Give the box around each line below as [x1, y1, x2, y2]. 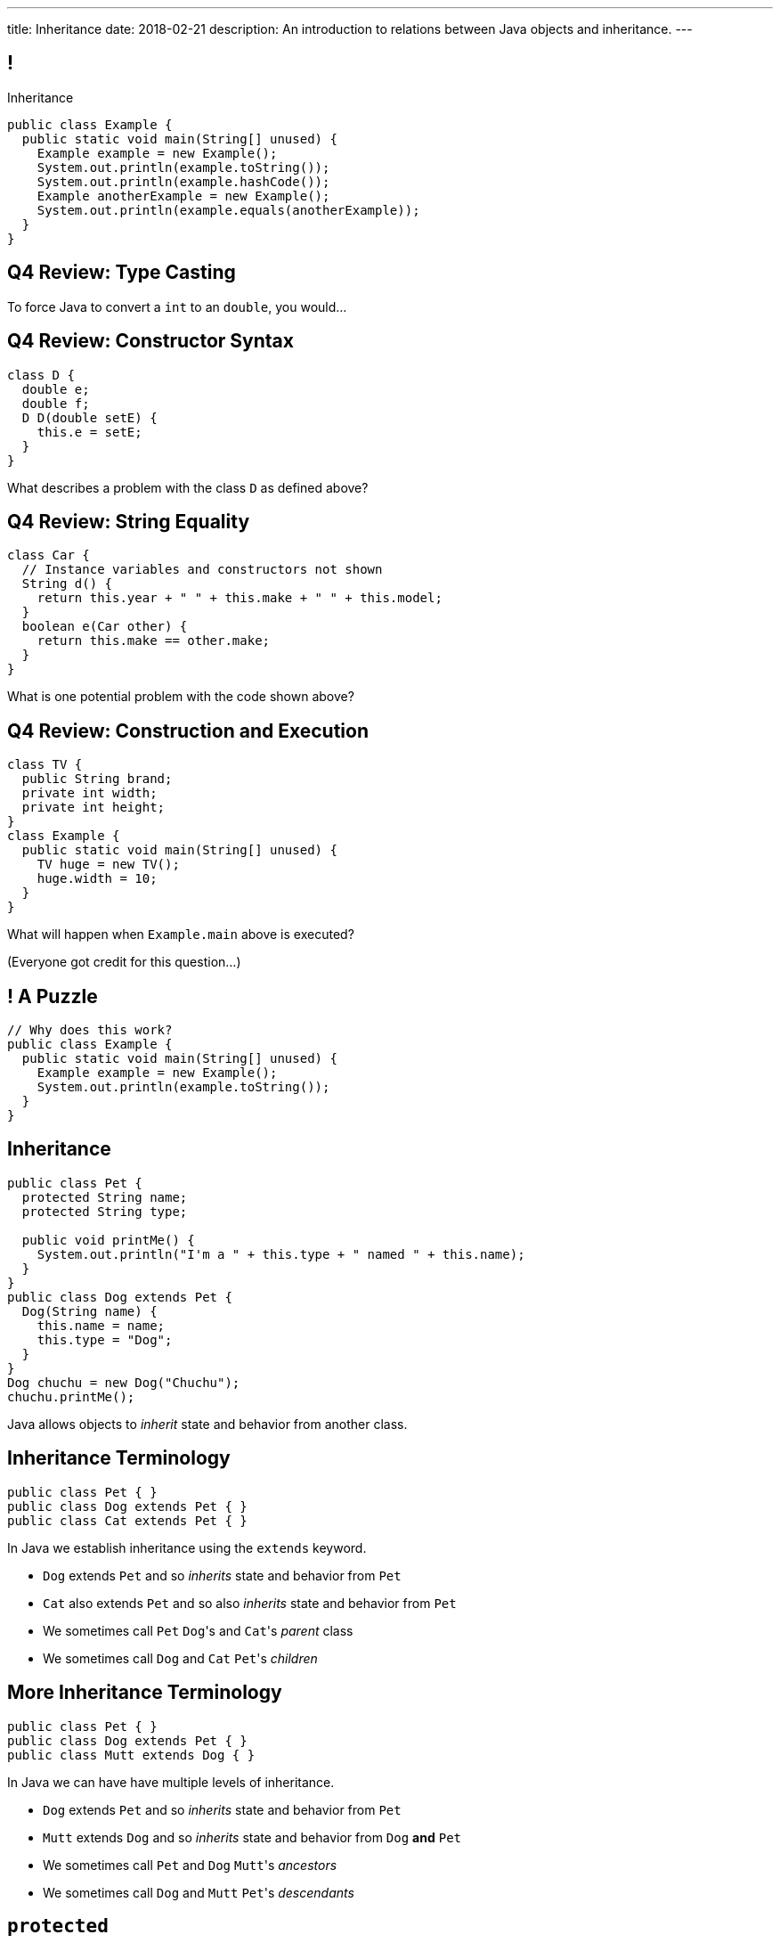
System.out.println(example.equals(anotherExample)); [37, 202, 420, 217]
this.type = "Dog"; [37, 1332, 173, 1347]
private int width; [21, 786, 158, 801]
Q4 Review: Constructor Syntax [7, 330, 294, 353]
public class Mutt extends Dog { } [7, 1747, 256, 1762]
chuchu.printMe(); [7, 1389, 135, 1404]
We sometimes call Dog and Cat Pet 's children [43, 1650, 318, 1666]
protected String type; [21, 1204, 188, 1219]
